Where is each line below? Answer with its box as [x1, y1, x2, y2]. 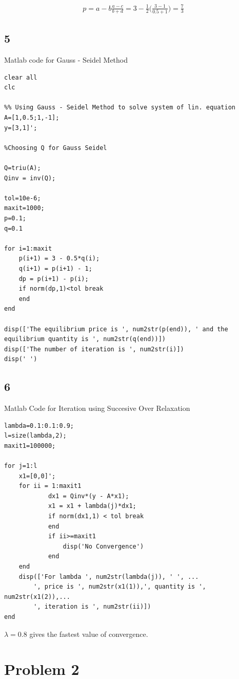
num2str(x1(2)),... [4, 593, 70, 600]
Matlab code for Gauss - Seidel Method [4, 54, 128, 65]
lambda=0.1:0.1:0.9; [4, 422, 74, 429]
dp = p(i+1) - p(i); [18, 275, 89, 282]
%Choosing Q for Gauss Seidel [4, 144, 107, 152]
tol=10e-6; [4, 194, 41, 202]
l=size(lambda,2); [4, 432, 67, 440]
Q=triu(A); [4, 164, 41, 172]
